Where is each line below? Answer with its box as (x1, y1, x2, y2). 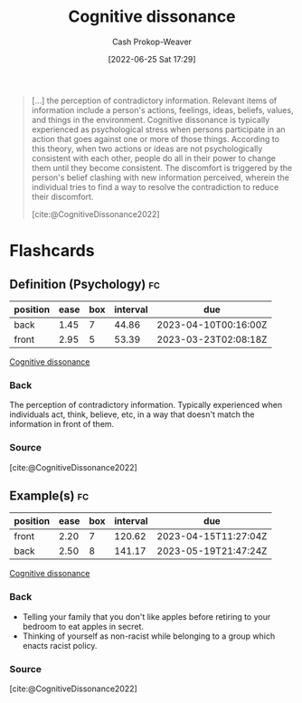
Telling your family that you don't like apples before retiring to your (22, 611, 271, 622)
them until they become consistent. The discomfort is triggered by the (31, 162, 293, 173)
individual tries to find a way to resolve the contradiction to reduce (31, 181, 279, 192)
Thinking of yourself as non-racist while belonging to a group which (22, 631, 276, 641)
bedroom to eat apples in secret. (22, 621, 145, 632)
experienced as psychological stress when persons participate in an (31, 124, 287, 135)
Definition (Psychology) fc (9, 276, 161, 291)
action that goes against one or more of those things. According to (31, 133, 280, 144)
